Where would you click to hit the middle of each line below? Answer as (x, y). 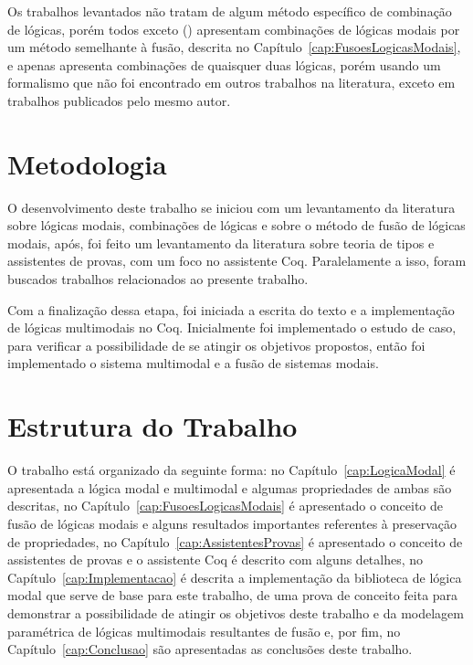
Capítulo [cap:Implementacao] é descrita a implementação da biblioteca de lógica (235, 577)
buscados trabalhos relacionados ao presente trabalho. (158, 279)
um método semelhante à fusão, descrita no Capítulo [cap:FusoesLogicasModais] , (234, 47)
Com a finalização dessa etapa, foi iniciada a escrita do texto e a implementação (231, 309)
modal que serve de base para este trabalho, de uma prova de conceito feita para (233, 595)
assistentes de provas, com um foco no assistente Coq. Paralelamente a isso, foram (237, 261)
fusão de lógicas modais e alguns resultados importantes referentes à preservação (232, 523)
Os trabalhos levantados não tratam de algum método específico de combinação (230, 11)
